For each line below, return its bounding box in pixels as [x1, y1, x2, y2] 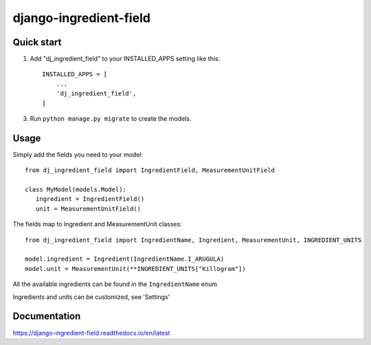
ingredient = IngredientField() [35, 195, 145, 203]
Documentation [12, 311, 81, 322]
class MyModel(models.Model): [25, 186, 127, 193]
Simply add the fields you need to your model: [12, 150, 144, 158]
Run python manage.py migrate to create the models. [30, 115, 192, 123]
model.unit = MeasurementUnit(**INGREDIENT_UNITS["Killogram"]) [25, 265, 247, 272]
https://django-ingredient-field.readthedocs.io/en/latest [12, 329, 170, 337]
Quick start [12, 36, 62, 48]
